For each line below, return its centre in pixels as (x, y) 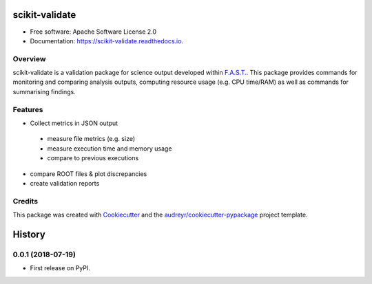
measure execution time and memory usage (110, 149)
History (29, 234)
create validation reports (65, 183)
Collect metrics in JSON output (74, 123)
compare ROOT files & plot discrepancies (89, 174)
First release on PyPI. (60, 268)
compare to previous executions (93, 158)
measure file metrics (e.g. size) (91, 139)
